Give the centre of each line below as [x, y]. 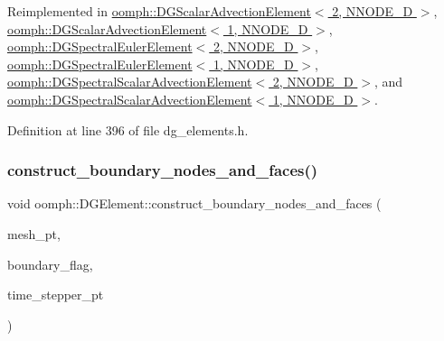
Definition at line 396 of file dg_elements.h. [128, 129]
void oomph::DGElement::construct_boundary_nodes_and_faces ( [194, 203]
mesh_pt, [34, 233]
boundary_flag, [50, 264]
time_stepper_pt [56, 295]
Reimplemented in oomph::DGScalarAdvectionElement [159, 11]
